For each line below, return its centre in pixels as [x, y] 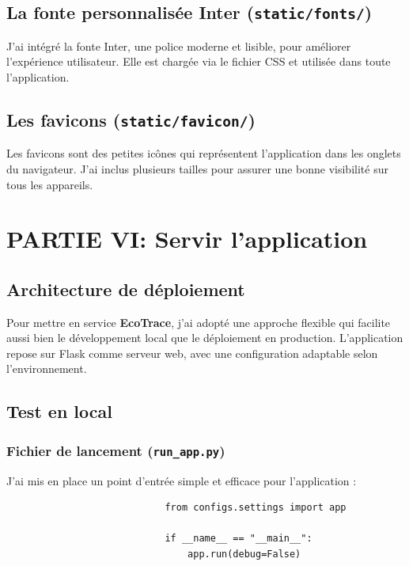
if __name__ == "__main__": [239, 539]
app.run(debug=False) [244, 555]
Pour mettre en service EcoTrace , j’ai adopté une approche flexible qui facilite [199, 322]
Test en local [59, 411]
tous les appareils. [50, 184]
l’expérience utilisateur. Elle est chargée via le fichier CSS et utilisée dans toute [199, 61]
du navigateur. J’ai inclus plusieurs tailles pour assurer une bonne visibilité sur [197, 168]
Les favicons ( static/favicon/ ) [131, 119]
